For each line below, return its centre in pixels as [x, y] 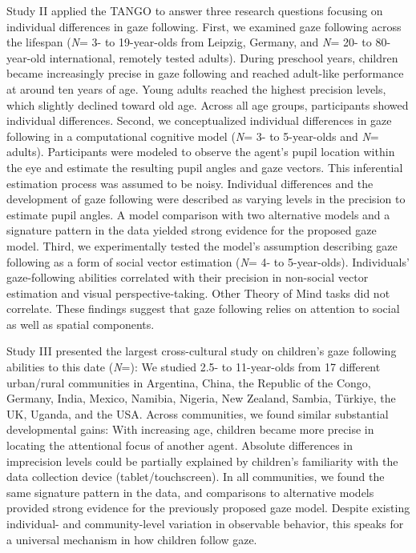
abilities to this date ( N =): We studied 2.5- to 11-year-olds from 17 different [194, 367]
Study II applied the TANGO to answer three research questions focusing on [195, 10]
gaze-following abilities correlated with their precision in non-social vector [188, 277]
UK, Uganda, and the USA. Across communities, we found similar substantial [198, 413]
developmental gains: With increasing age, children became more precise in [190, 429]
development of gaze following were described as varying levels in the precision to [206, 199]
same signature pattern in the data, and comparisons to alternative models [190, 492]
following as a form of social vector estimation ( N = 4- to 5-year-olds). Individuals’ [208, 261]
